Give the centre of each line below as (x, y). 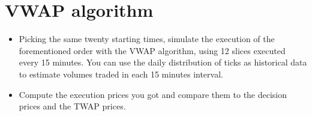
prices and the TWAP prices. (72, 106)
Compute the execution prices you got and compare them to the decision (153, 94)
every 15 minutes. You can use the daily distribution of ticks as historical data (163, 62)
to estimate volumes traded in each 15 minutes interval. (121, 74)
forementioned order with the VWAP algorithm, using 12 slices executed (152, 50)
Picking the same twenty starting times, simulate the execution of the (147, 39)
